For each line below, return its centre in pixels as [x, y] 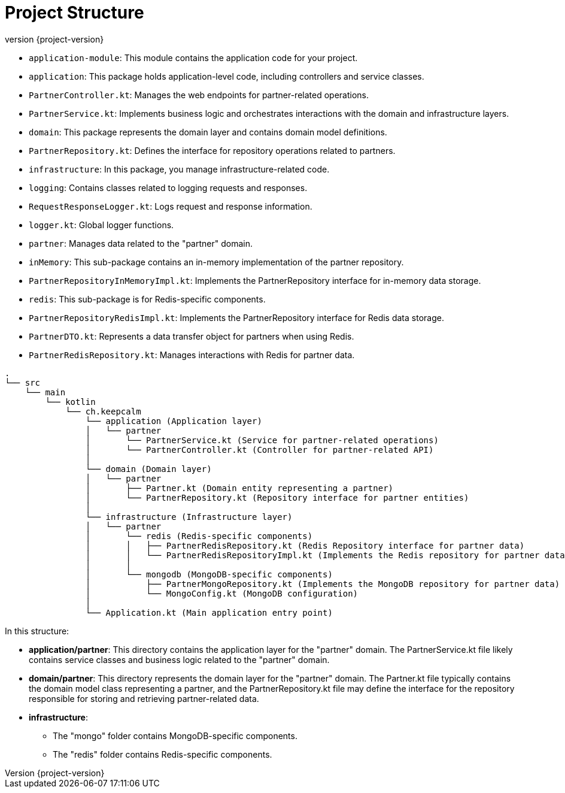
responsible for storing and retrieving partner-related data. [144, 698]
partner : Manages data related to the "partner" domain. [141, 243]
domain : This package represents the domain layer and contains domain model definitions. [208, 132]
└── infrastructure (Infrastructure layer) [189, 517]
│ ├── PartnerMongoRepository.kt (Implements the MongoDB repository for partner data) [323, 584]
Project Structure [75, 13]
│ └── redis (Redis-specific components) [199, 536]
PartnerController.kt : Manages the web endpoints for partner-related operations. [199, 95]
